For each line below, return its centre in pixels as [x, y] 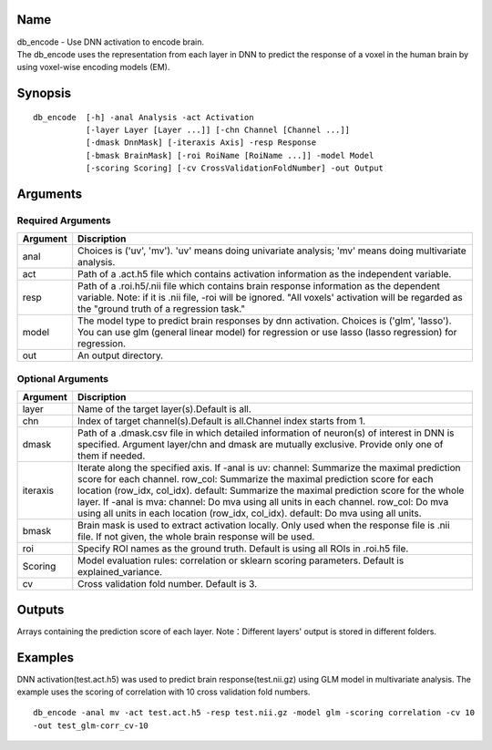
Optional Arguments [63, 378]
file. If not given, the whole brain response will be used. [196, 537]
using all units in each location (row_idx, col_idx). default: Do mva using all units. [250, 513]
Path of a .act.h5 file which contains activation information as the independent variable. [265, 274]
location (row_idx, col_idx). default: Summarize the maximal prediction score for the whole [271, 490]
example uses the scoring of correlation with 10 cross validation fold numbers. [164, 692]
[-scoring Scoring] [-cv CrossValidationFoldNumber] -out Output [235, 168]
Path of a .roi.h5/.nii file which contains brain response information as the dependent [259, 286]
